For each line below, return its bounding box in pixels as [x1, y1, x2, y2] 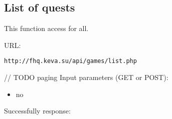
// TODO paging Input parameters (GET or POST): [4, 72, 168, 82]
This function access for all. [4, 23, 89, 33]
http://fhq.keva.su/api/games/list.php [4, 57, 137, 65]
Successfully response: [4, 105, 71, 116]
